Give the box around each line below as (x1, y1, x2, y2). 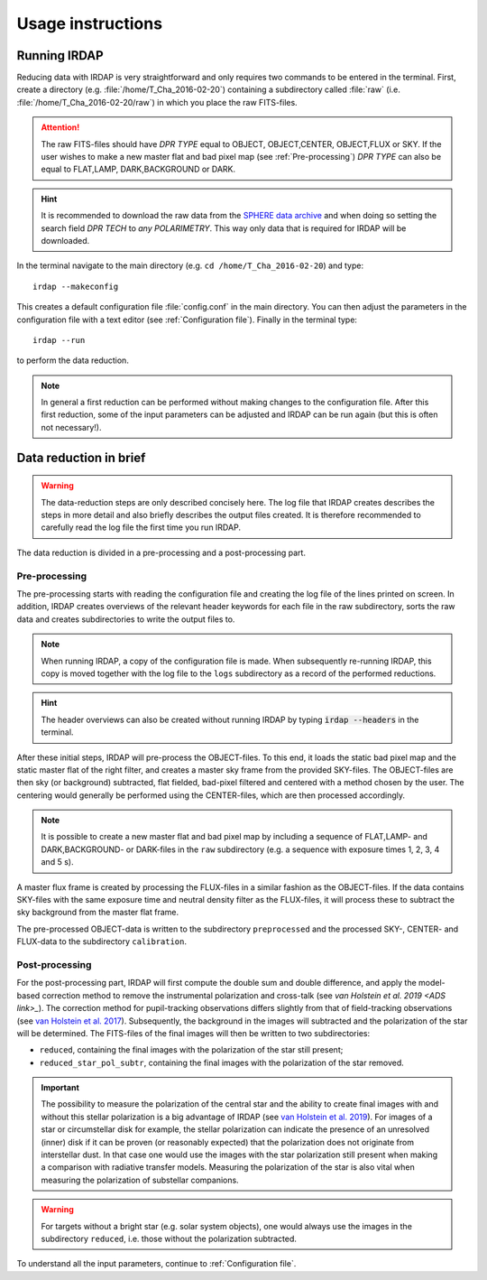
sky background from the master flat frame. (16, 907, 179, 918)
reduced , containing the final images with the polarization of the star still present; (39, 1044, 344, 1055)
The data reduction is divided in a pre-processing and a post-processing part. (16, 547, 307, 558)
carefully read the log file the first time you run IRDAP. (41, 522, 241, 533)
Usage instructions (16, 14, 162, 33)
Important (41, 1082, 80, 1093)
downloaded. (41, 235, 90, 246)
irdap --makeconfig (32, 281, 119, 292)
